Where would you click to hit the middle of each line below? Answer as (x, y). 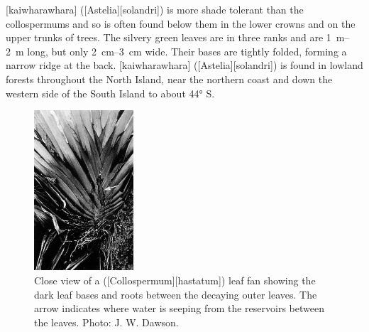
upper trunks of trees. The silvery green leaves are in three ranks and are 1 (169, 37)
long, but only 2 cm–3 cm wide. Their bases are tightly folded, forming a (187, 51)
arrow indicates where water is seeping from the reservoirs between (179, 308)
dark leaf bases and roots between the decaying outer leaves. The (176, 294)
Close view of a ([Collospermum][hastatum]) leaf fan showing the (175, 280)
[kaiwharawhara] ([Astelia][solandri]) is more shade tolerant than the (155, 9)
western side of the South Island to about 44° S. (110, 93)
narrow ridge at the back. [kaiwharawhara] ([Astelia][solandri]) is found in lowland (184, 65)
